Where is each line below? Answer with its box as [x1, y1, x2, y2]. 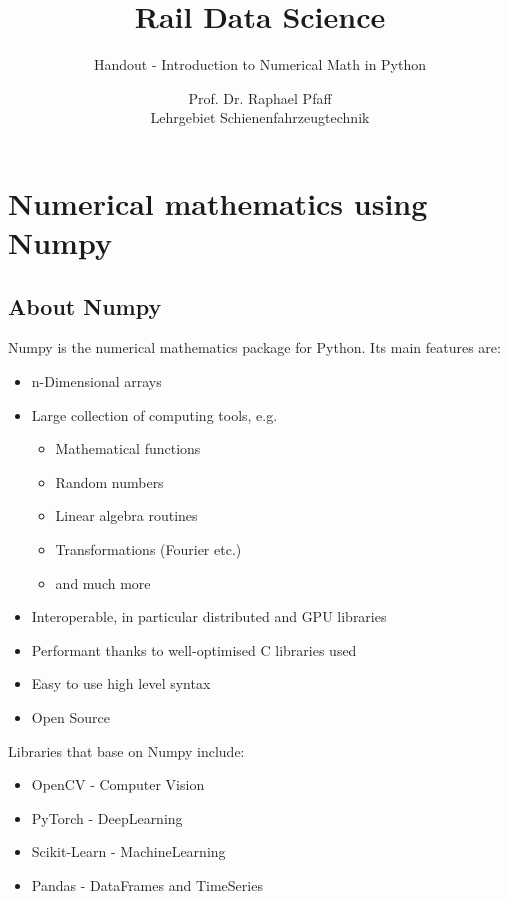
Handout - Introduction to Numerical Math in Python [93, 54, 427, 75]
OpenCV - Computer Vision [31, 774, 205, 795]
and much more [55, 572, 151, 593]
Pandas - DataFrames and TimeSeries [31, 874, 263, 895]
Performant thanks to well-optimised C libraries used [31, 639, 357, 660]
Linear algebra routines [55, 505, 198, 526]
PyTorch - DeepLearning [31, 807, 183, 828]
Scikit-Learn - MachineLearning [31, 841, 226, 862]
